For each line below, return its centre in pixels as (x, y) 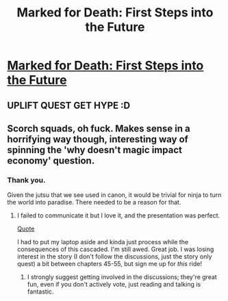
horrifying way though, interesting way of (98, 139)
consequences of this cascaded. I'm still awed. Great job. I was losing (115, 249)
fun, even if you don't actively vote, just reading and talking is (114, 285)
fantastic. (40, 291)
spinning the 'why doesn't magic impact (95, 149)
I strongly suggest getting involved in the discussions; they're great (122, 277)
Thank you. (26, 180)
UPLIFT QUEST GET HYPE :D (69, 105)
